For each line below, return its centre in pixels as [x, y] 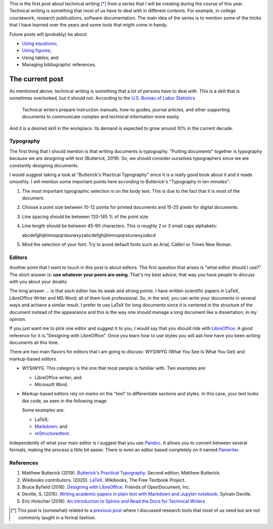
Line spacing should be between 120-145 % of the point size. [86, 217]
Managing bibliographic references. [59, 65]
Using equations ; [40, 43]
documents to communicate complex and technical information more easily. [101, 117]
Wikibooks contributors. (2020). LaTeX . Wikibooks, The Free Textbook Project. [104, 480]
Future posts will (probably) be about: [49, 34]
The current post [36, 79]
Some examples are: [43, 410]
